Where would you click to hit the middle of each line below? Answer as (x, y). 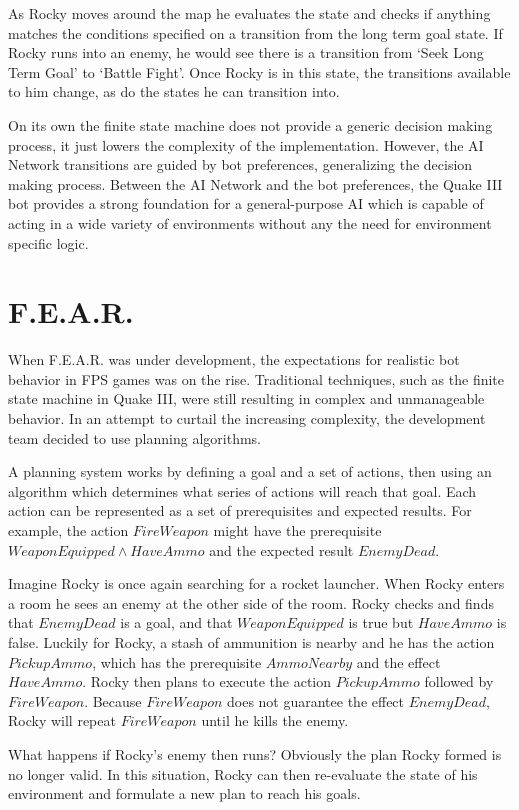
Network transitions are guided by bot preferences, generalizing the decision (240, 164)
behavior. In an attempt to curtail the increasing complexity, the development (247, 418)
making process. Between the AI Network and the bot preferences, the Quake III (255, 183)
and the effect (398, 661)
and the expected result (281, 549)
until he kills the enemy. (275, 720)
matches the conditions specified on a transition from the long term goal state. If (255, 32)
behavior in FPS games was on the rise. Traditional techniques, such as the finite (256, 378)
